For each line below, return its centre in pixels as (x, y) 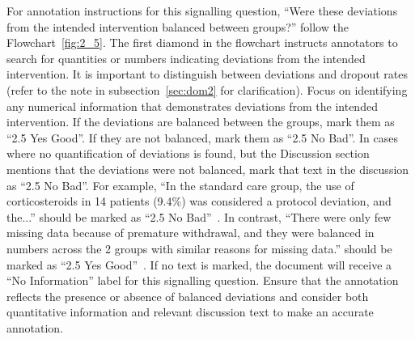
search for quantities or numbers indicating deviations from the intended (186, 58)
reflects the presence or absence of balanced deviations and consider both (188, 296)
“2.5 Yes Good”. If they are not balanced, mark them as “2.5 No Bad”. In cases (203, 137)
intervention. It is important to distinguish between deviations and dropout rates (207, 74)
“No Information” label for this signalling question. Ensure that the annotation (203, 280)
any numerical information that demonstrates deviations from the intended (192, 106)
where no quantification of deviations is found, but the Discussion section (188, 153)
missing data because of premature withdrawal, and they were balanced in (191, 233)
